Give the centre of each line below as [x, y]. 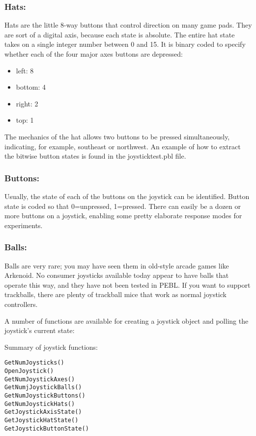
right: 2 [27, 103]
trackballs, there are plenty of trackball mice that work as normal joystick [115, 294]
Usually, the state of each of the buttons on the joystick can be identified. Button [127, 196]
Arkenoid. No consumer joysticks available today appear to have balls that [117, 275]
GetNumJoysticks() [34, 363]
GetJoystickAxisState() [43, 412]
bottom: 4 [31, 87]
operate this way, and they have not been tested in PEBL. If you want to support [128, 285]
